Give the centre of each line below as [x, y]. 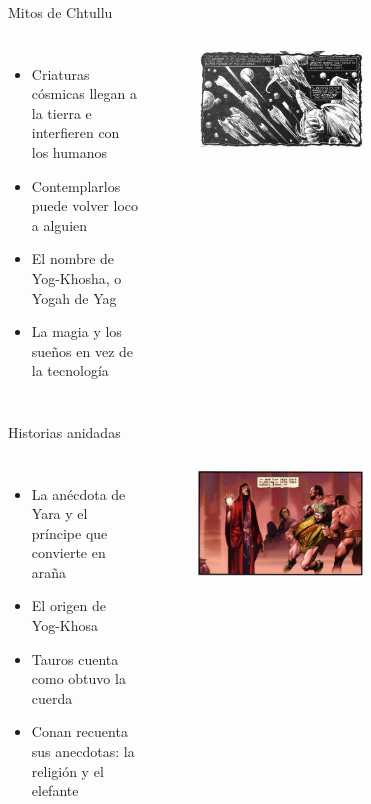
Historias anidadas [64, 431]
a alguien [59, 224]
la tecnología [70, 370]
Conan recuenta [79, 731]
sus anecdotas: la [83, 751]
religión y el [67, 770]
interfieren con [75, 132]
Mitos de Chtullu [60, 12]
